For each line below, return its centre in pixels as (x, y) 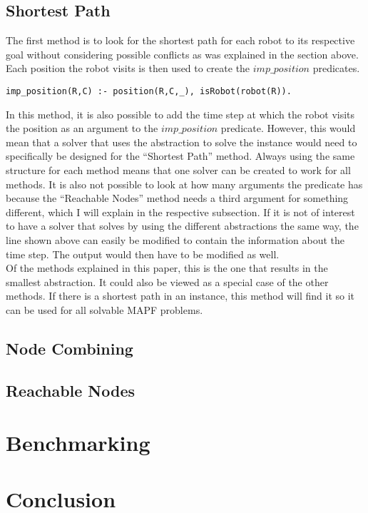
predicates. (336, 68)
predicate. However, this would (288, 128)
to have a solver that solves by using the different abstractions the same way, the (182, 226)
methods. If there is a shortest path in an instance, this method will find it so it (180, 296)
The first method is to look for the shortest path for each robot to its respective (180, 40)
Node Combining (70, 348)
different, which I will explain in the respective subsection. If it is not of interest (180, 212)
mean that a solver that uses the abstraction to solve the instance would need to (182, 142)
